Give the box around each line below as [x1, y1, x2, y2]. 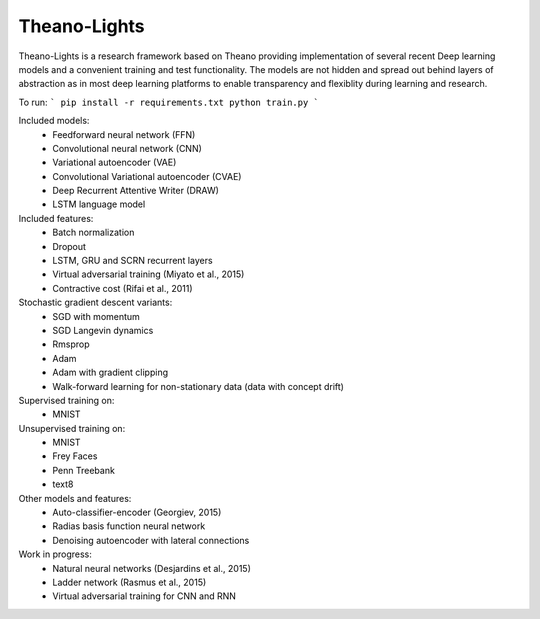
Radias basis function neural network [52, 520, 206, 532]
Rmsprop [52, 338, 90, 350]
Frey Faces [52, 450, 98, 462]
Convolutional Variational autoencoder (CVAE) [52, 170, 242, 182]
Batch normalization [52, 226, 135, 239]
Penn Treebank [52, 464, 115, 476]
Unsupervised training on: [18, 422, 126, 434]
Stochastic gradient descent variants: [18, 296, 173, 309]
